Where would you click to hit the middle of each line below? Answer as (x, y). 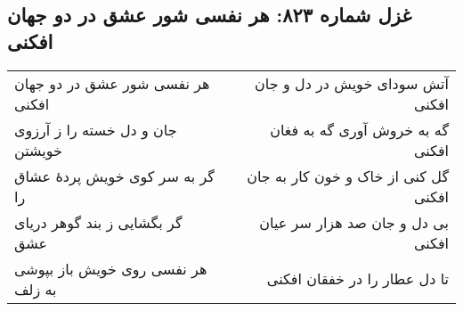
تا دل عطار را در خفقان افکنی (357, 279)
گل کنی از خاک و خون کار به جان (348, 176)
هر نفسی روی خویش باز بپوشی (111, 268)
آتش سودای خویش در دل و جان (352, 83)
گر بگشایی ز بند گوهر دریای (98, 222)
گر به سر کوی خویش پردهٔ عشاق (114, 176)
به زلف (36, 289)
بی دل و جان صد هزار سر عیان (354, 222)
